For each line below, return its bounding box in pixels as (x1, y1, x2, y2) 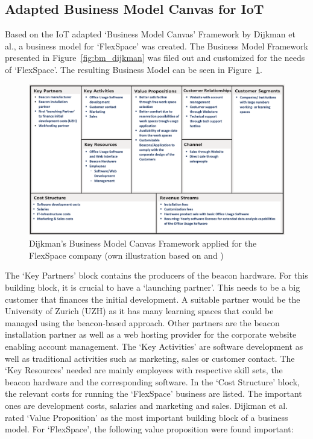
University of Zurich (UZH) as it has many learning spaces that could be (5, 305, 274, 317)
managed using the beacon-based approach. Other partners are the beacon (5, 316, 280, 329)
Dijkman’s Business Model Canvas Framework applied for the (29, 237, 257, 250)
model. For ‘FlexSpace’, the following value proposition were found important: (5, 423, 294, 435)
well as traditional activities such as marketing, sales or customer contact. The (5, 352, 295, 364)
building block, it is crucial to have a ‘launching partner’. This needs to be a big (5, 281, 300, 294)
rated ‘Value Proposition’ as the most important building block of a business (5, 411, 288, 423)
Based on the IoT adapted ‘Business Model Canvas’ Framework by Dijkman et (5, 28, 296, 40)
